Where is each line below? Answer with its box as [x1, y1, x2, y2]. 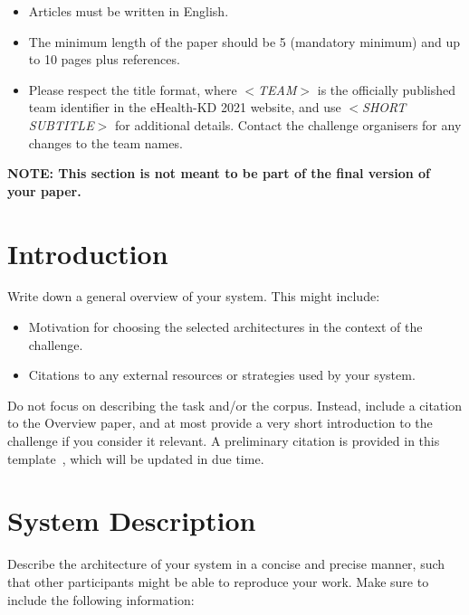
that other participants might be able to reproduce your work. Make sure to [7, 572, 429, 591]
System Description [7, 502, 256, 539]
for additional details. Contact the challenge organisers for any [114, 115, 462, 134]
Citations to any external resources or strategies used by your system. [28, 365, 416, 384]
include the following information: [7, 590, 195, 609]
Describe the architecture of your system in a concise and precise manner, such [7, 554, 445, 573]
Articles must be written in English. [28, 2, 229, 20]
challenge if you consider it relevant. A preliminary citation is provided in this [7, 431, 440, 450]
